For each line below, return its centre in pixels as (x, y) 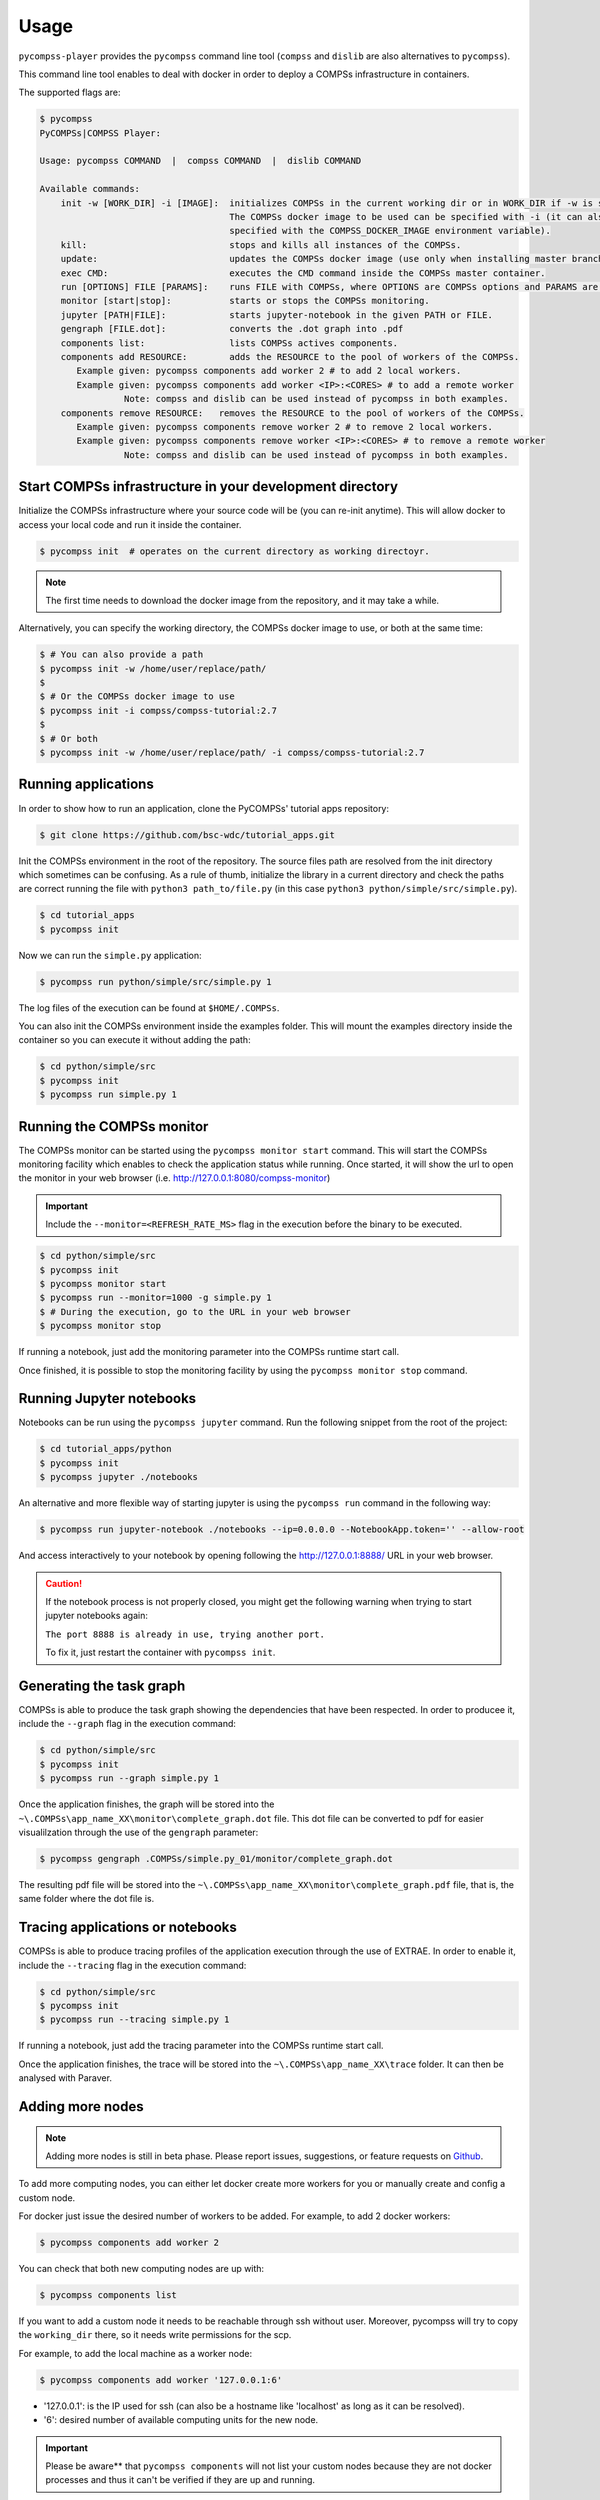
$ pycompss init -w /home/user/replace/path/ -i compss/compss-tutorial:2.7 (232, 753)
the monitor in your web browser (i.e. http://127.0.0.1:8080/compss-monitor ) (174, 1178)
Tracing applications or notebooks (127, 1927)
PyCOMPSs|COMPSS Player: (100, 133)
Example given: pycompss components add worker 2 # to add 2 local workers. (269, 371)
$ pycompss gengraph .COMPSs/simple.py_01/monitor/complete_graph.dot (216, 1858)
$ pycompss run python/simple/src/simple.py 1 (155, 981)
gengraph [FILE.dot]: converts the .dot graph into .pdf (232, 329)
